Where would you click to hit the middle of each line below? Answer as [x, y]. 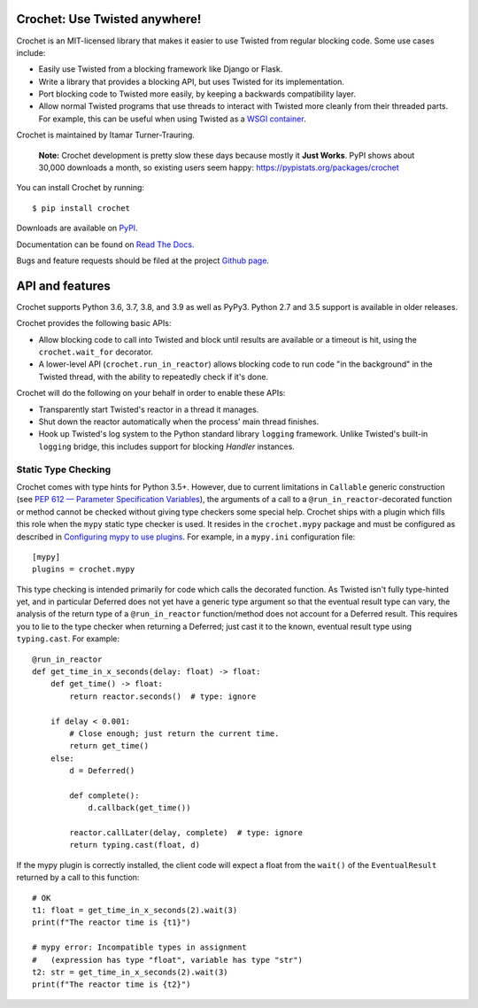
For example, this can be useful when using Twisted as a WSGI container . [172, 119]
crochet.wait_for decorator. [96, 352]
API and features [63, 286]
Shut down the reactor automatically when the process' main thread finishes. [179, 422]
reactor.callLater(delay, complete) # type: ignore [186, 833]
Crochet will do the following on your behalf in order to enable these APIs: [151, 393]
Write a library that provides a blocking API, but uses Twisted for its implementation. [192, 81]
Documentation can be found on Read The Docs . [105, 244]
